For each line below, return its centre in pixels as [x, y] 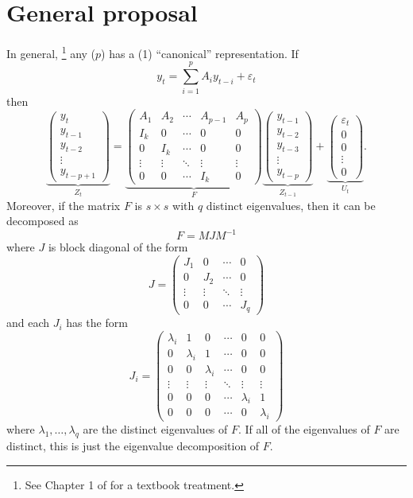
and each [28, 323]
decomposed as [42, 221]
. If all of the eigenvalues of [304, 429]
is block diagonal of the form [118, 247]
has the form [97, 323]
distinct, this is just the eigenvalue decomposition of [133, 446]
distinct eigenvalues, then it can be [291, 205]
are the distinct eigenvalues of [155, 429]
